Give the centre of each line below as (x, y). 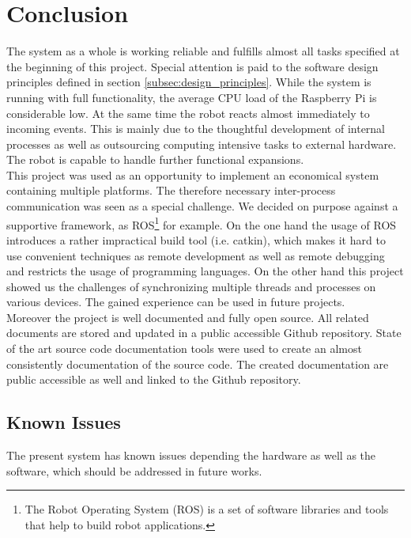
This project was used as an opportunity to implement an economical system (193, 174)
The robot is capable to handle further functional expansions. (155, 159)
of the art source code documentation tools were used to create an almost (184, 349)
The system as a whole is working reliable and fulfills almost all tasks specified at (203, 51)
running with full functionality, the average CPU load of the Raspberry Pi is (192, 97)
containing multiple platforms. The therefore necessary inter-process (171, 190)
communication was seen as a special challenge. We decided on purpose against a (202, 206)
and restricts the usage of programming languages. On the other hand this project (205, 271)
